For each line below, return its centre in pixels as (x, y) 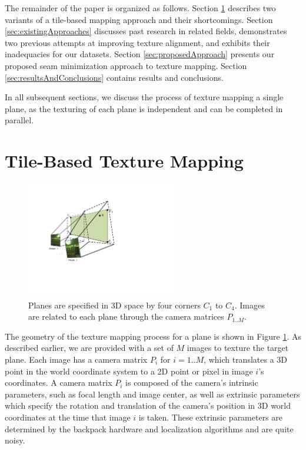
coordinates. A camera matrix (59, 382)
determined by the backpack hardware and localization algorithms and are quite (149, 428)
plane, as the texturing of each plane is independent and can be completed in (144, 108)
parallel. (19, 120)
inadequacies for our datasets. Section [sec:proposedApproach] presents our (140, 54)
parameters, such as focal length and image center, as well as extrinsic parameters (152, 394)
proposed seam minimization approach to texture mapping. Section (126, 65)
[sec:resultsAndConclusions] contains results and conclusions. (114, 77)
